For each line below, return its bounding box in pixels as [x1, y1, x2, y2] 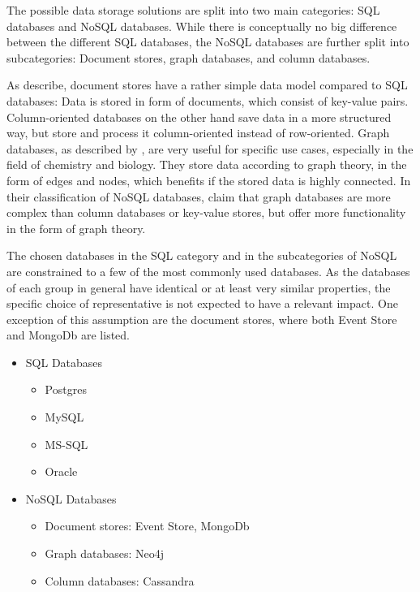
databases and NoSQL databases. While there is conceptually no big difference [6, 17, 397, 34]
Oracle [45, 463, 78, 480]
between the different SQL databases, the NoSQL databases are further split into [6, 33, 409, 50]
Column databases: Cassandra [45, 572, 195, 589]
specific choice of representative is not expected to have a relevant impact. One [6, 295, 398, 312]
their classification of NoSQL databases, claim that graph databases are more [6, 188, 391, 205]
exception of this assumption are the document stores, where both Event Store [6, 310, 397, 327]
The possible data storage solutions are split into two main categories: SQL [6, 2, 380, 18]
